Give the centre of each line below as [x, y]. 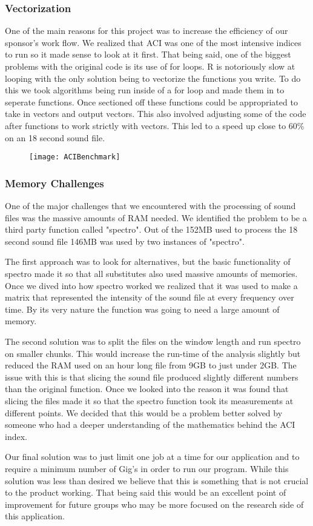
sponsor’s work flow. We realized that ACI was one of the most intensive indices [153, 42]
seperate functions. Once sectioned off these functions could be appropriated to [151, 102]
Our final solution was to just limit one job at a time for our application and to [152, 457]
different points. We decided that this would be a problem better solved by [144, 412]
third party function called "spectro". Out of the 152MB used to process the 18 [151, 229]
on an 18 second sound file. [55, 137]
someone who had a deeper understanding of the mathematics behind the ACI [150, 424]
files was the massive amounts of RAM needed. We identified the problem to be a [156, 217]
